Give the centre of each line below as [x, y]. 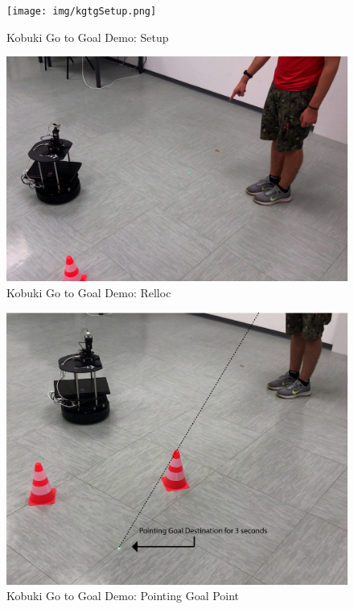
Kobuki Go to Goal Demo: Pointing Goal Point [123, 596]
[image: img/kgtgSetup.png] [82, 11]
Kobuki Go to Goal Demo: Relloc [89, 292]
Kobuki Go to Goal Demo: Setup [88, 37]
